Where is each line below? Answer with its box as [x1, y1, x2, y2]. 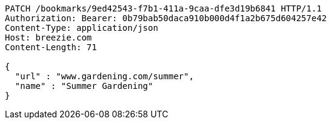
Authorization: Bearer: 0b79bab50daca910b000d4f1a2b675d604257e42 [5, 13, 327, 23]
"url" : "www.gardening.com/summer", [15, 71, 194, 81]
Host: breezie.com [5, 33, 92, 42]
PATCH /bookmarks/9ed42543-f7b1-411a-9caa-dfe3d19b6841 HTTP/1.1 [5, 4, 322, 13]
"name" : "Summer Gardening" [15, 81, 153, 91]
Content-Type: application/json [5, 23, 158, 33]
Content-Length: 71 [5, 42, 97, 52]
